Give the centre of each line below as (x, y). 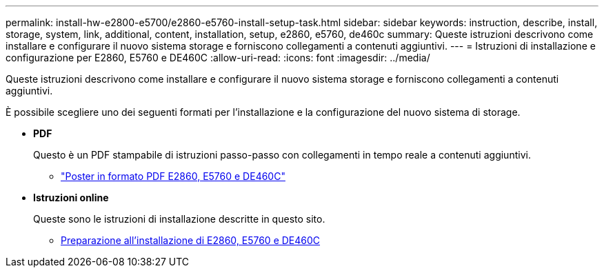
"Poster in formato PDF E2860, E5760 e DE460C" (173, 176)
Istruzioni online (71, 198)
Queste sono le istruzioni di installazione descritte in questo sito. (179, 219)
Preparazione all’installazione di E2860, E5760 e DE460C (191, 240)
